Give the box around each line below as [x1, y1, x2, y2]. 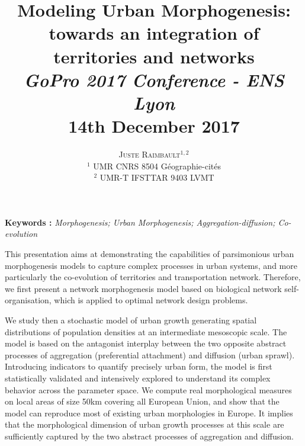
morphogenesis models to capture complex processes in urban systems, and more [5, 259, 297, 271]
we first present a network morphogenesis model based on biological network [5, 282, 282, 294]
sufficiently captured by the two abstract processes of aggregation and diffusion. [5, 429, 294, 442]
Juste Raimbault [118, 148, 181, 161]
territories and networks [53, 44, 255, 68]
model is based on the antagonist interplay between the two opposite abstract [5, 337, 287, 349]
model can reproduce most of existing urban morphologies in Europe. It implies [5, 406, 293, 419]
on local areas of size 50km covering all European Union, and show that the [5, 395, 280, 408]
